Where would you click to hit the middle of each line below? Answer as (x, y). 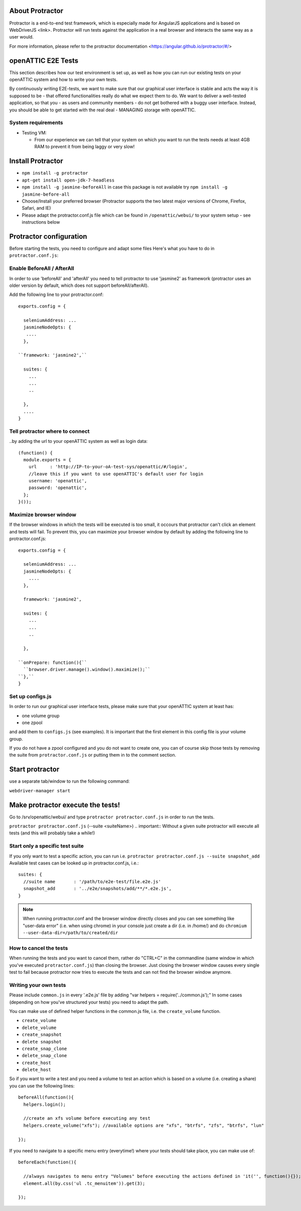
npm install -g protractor (55, 173)
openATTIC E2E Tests (44, 60)
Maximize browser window (43, 515)
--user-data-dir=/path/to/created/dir (70, 933)
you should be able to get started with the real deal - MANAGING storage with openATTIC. (102, 110)
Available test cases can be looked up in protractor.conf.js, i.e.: (74, 863)
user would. (21, 37)
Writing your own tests (38, 985)
